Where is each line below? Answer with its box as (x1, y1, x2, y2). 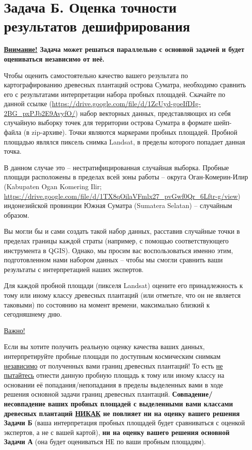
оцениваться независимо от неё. (4, 53, 105, 64)
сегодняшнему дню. (4, 309, 62, 319)
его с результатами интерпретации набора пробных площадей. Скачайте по (4, 89, 225, 99)
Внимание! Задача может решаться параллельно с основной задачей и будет (4, 44, 245, 54)
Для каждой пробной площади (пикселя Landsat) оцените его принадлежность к (4, 280, 243, 290)
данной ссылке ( (4, 98, 52, 109)
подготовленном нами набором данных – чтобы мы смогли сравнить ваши (4, 255, 223, 265)
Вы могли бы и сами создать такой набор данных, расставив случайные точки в (4, 226, 240, 236)
